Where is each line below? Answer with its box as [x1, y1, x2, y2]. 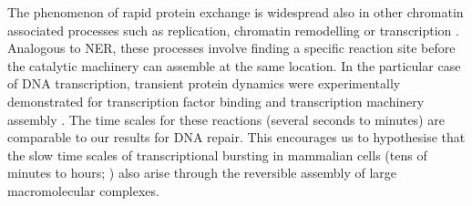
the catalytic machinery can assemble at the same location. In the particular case [7, 56, 461, 75]
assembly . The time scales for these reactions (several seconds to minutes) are [7, 109, 445, 129]
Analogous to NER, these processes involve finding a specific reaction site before [7, 38, 456, 57]
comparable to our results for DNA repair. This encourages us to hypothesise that [7, 128, 466, 147]
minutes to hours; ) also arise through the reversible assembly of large [7, 163, 396, 182]
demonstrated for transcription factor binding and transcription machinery [7, 91, 425, 110]
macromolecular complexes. [7, 180, 159, 200]
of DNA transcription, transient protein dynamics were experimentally [7, 74, 401, 93]
